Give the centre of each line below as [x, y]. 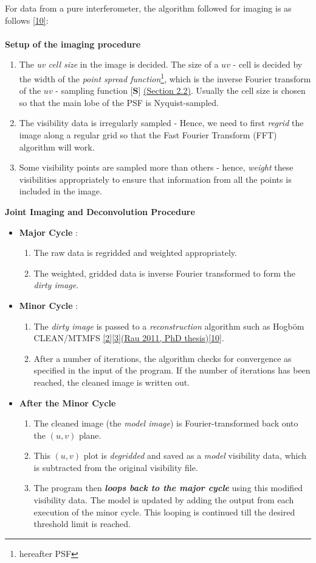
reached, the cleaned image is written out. [112, 382]
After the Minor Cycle [67, 402]
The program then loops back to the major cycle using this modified [168, 488]
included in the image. [60, 191]
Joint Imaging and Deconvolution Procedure [100, 211]
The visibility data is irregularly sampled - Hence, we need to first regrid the [161, 123]
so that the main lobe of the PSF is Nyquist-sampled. [119, 102]
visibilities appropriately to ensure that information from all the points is [155, 179]
